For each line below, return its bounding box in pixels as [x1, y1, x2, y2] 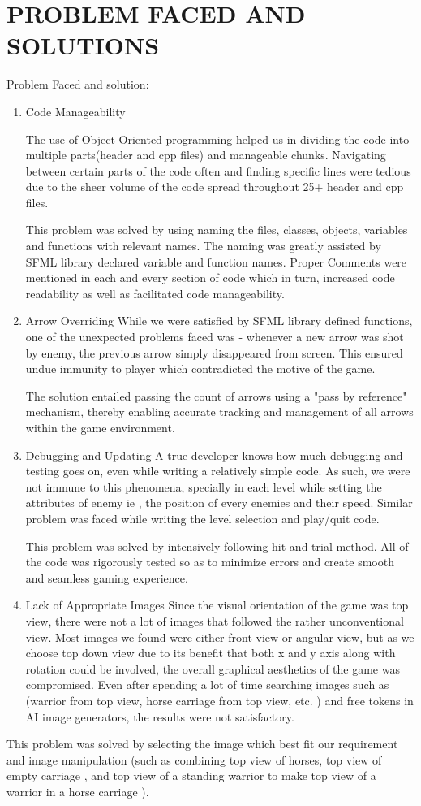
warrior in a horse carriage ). [6, 782, 149, 799]
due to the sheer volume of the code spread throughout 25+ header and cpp [25, 178, 404, 195]
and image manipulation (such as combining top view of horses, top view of [6, 751, 382, 768]
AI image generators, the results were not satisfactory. [25, 708, 294, 725]
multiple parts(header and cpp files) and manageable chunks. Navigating [25, 146, 386, 163]
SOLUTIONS [6, 28, 160, 62]
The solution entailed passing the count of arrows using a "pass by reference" [25, 387, 407, 404]
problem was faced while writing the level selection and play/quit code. [25, 509, 380, 526]
